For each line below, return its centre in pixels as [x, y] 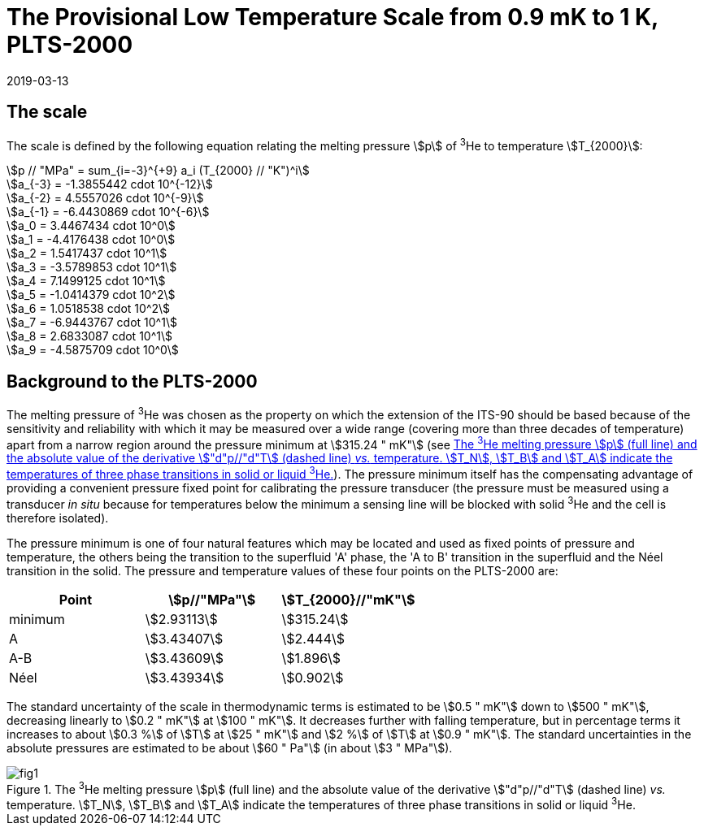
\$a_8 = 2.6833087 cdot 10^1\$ [89, 336]
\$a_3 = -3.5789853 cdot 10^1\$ [92, 267]
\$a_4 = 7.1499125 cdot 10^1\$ [86, 281]
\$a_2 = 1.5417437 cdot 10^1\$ [87, 253]
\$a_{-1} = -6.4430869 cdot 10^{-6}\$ [108, 212]
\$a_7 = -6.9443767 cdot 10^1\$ [92, 323]
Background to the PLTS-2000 [132, 381]
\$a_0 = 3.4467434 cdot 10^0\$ [91, 226]
